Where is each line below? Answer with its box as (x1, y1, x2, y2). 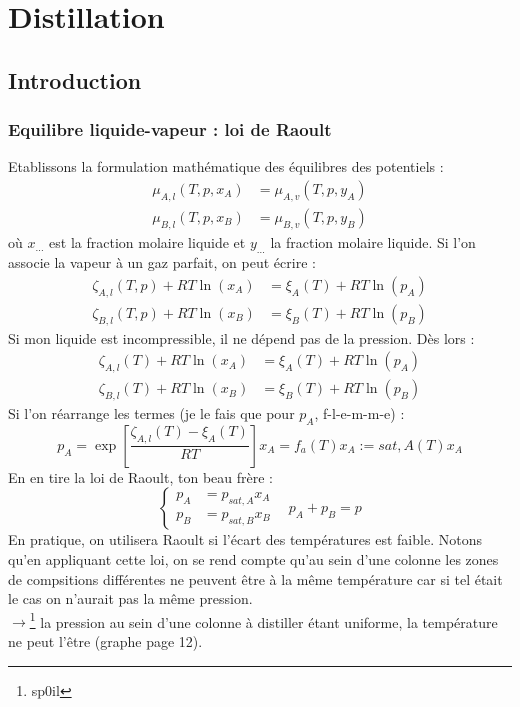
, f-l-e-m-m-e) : (314, 402, 405, 423)
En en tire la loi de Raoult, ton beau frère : (8, 466, 273, 487)
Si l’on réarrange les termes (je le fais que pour (8, 402, 295, 423)
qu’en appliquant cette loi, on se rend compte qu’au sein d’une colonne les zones (8, 548, 499, 569)
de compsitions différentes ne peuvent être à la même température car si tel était (8, 568, 503, 589)
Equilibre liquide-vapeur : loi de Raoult (8, 117, 332, 142)
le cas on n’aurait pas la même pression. (8, 588, 253, 609)
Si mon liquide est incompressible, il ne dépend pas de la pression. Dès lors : (8, 327, 475, 348)
